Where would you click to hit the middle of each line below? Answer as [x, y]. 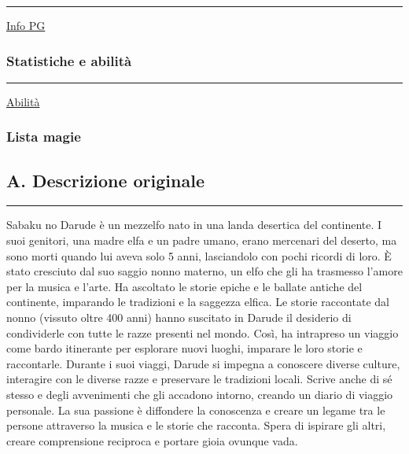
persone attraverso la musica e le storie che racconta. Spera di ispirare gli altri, [196, 425]
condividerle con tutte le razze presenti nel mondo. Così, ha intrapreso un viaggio [203, 332]
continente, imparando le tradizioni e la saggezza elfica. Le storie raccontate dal [198, 302]
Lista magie [44, 137]
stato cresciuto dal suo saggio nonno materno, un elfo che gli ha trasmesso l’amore [204, 271]
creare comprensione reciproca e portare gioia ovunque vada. [152, 440]
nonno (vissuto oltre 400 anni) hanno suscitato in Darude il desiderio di [179, 317]
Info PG [26, 25]
